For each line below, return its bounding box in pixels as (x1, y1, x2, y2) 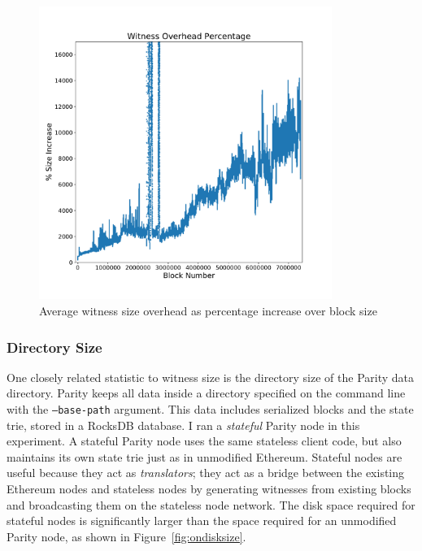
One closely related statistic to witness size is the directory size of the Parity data (7, 368, 415, 385)
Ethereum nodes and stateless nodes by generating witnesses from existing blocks (7, 480, 411, 497)
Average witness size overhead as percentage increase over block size (39, 302, 377, 319)
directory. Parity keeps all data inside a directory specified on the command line (7, 384, 406, 401)
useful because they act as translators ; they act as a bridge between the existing (7, 464, 405, 481)
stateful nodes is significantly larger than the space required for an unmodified (7, 512, 397, 529)
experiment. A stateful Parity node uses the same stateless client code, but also (7, 432, 402, 449)
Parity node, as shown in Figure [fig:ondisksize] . (7, 527, 246, 544)
